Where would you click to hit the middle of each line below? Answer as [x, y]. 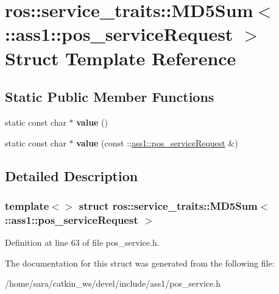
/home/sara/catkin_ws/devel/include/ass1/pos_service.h [113, 283]
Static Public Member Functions [110, 97]
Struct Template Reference [121, 58]
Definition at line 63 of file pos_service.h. [82, 242]
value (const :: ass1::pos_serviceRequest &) [157, 142]
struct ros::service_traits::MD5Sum [168, 205]
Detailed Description [72, 175]
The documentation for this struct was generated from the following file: [140, 263]
